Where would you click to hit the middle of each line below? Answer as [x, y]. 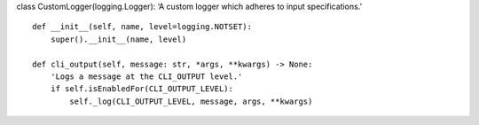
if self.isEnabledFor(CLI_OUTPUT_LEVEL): [142, 89]
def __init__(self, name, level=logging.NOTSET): [142, 27]
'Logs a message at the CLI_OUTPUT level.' [146, 76]
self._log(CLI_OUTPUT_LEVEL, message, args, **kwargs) [191, 101]
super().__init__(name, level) [118, 39]
